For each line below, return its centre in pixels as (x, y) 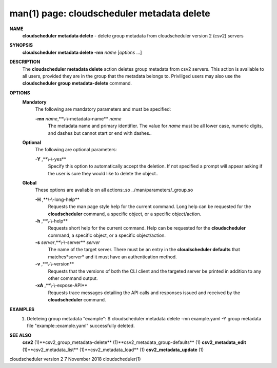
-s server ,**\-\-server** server (67, 242)
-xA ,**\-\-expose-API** (61, 285)
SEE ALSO (21, 335)
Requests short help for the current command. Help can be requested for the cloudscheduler (147, 228)
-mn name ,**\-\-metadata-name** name (78, 118)
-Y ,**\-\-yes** (51, 159)
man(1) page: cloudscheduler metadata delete (110, 13)
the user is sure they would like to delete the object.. (103, 173)
